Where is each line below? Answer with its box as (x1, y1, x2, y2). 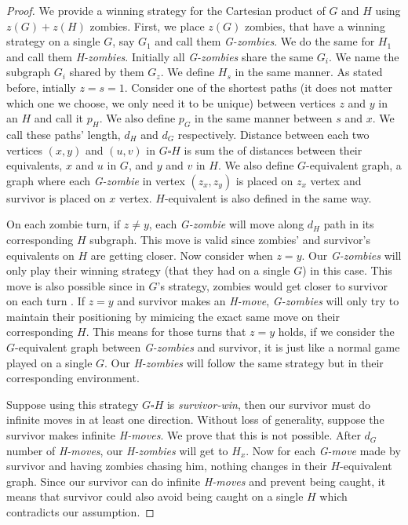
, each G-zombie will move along (148, 216, 304, 232)
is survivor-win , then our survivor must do (166, 396, 370, 412)
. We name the (329, 48, 399, 64)
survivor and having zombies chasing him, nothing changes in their (6, 458, 327, 474)
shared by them (69, 64, 144, 80)
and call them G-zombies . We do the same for (155, 33, 375, 49)
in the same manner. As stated (235, 64, 383, 80)
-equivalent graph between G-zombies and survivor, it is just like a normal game (15, 339, 400, 355)
